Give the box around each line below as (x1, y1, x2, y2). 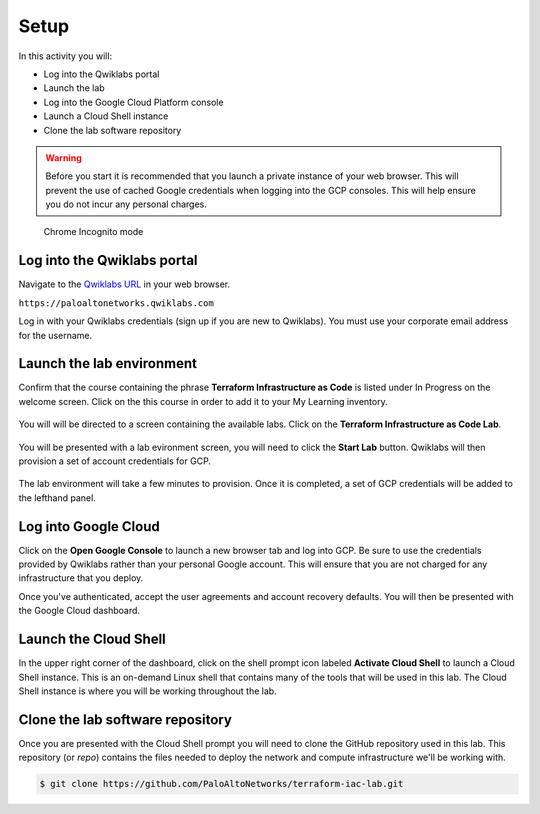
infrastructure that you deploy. (18, 572, 144, 584)
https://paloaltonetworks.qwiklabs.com (18, 297, 214, 309)
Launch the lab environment (18, 355, 197, 372)
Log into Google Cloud (18, 518, 160, 535)
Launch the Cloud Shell (18, 631, 167, 648)
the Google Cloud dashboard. (18, 605, 140, 617)
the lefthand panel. (18, 491, 97, 504)
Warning (45, 151, 82, 164)
